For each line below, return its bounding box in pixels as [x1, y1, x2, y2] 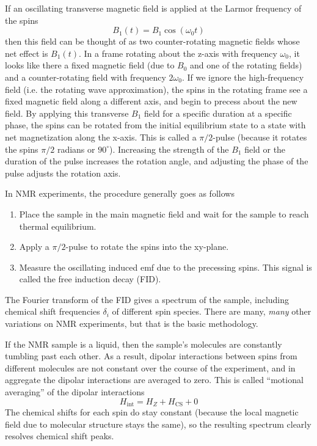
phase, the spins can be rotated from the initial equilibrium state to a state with [5, 119, 306, 131]
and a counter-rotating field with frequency [5, 70, 166, 83]
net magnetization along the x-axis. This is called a [5, 130, 197, 143]
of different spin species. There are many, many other [112, 305, 312, 318]
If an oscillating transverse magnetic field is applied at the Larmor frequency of [5, 2, 302, 14]
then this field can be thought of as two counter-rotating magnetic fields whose [5, 35, 300, 48]
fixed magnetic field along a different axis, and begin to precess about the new [5, 95, 297, 108]
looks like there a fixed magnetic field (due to [5, 59, 175, 71]
